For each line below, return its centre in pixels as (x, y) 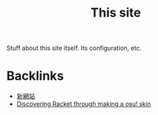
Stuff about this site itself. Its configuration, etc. (74, 48)
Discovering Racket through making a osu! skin (84, 104)
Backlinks (35, 76)
